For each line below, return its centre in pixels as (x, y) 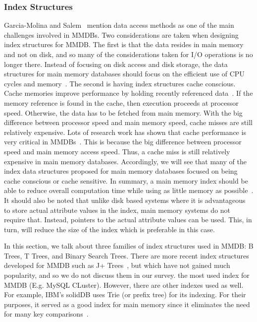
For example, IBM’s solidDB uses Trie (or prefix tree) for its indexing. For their (125, 294)
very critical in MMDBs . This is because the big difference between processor (123, 142)
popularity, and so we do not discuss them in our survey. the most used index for (127, 275)
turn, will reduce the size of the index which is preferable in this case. (109, 229)
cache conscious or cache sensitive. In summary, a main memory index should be (126, 180)
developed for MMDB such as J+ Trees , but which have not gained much (117, 265)
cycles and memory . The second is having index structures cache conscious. (120, 83)
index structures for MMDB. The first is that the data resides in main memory (124, 44)
